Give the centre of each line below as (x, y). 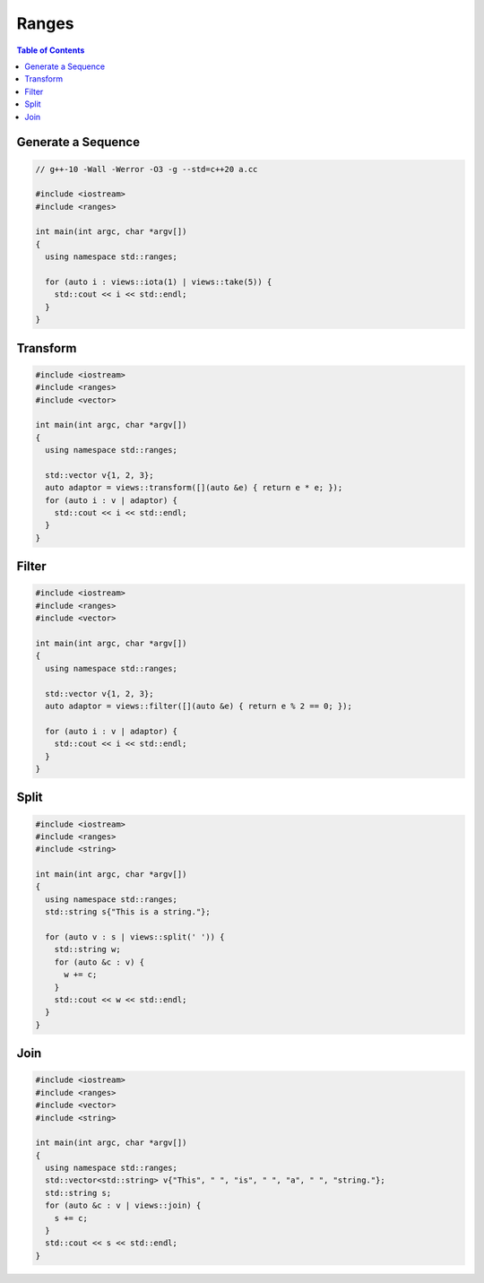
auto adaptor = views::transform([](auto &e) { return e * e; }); (194, 488)
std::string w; (87, 949)
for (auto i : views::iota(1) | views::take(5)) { (159, 282)
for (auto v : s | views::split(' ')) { (135, 937)
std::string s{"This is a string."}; (128, 912)
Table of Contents (51, 50)
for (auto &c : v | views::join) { (123, 1205)
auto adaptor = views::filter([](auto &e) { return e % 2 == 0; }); (199, 706)
